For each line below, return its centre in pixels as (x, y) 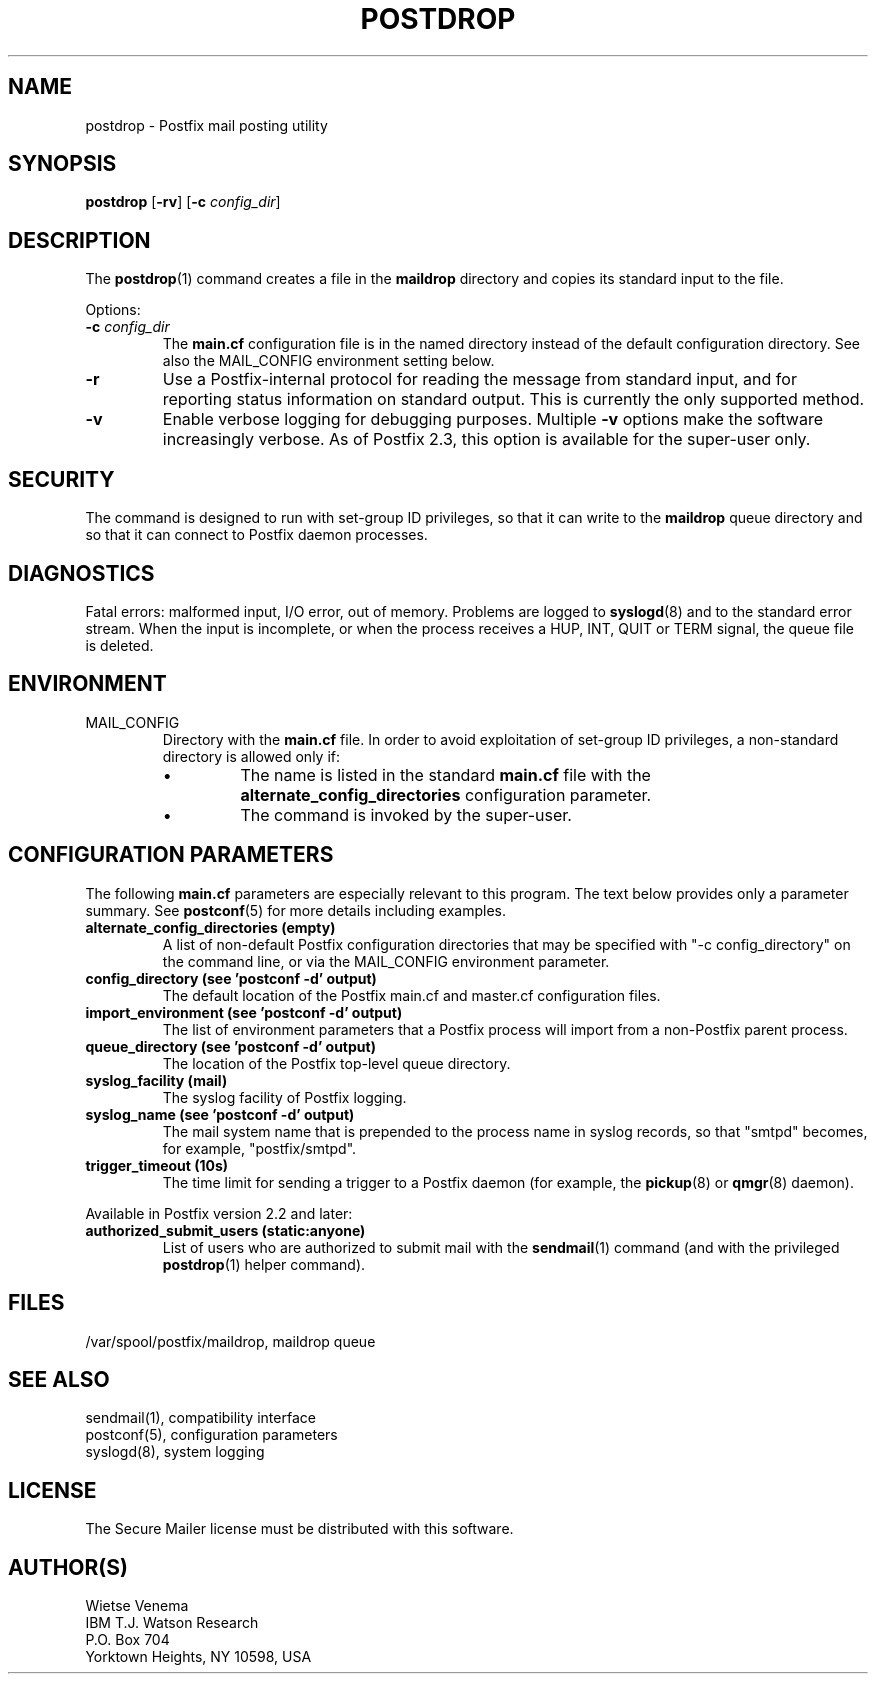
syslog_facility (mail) (156, 1080)
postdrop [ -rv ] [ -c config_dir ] (183, 202)
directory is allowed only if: (251, 756)
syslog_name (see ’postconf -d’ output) (220, 1114)
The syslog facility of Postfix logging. (284, 1097)
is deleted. (119, 645)
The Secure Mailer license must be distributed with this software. (299, 1529)
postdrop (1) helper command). (264, 1264)
